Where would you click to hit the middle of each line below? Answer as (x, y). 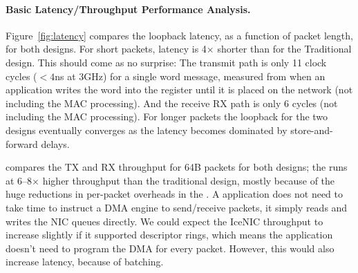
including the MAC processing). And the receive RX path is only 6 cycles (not (172, 103)
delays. (55, 143)
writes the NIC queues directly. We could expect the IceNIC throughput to (164, 221)
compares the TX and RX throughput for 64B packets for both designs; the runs (177, 167)
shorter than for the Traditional (284, 49)
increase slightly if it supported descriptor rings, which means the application (169, 235)
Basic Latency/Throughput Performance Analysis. (128, 9)
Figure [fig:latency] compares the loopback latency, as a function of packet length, (179, 35)
